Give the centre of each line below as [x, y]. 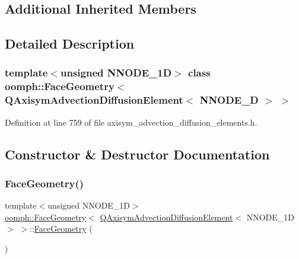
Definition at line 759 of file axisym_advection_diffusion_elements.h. [131, 122]
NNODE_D [229, 100]
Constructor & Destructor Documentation [137, 154]
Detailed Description [70, 44]
